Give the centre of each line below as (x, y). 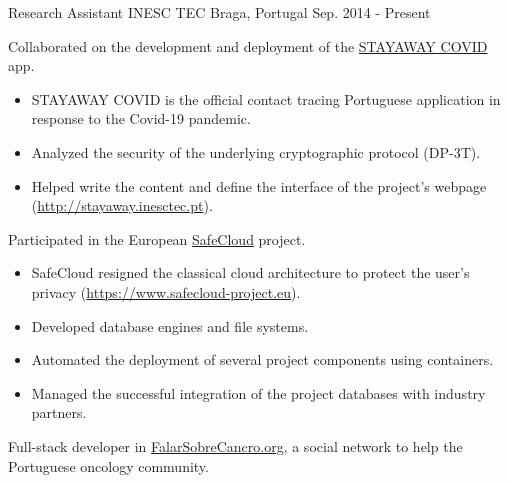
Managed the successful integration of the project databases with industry (258, 392)
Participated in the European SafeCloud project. (157, 238)
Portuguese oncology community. (108, 465)
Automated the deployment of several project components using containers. (262, 359)
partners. (59, 412)
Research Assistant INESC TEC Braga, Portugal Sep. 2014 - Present (219, 12)
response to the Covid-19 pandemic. (141, 118)
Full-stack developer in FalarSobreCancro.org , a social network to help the (235, 445)
